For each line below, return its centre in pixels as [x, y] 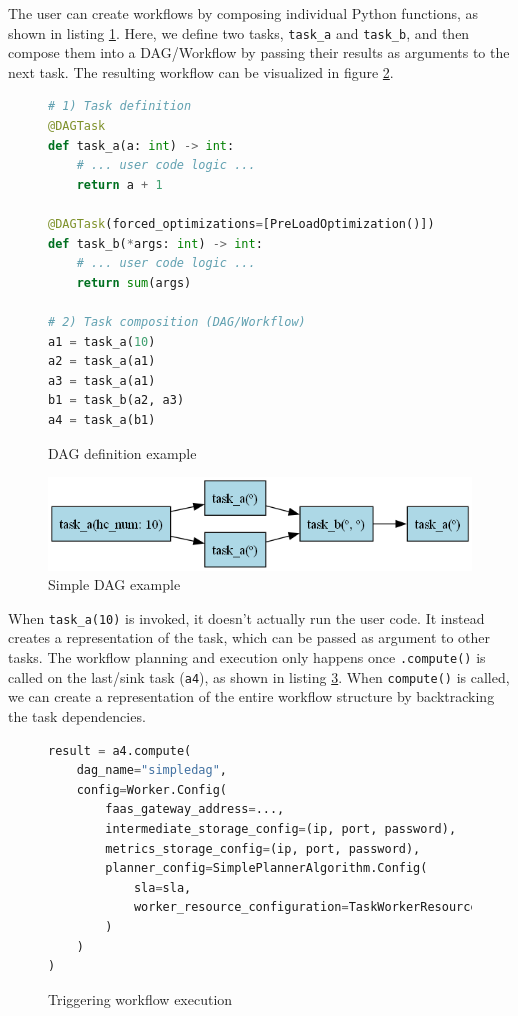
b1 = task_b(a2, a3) [116, 400]
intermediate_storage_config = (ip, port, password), [281, 828]
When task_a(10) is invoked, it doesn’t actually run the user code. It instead [246, 617]
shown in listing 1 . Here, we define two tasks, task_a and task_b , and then [239, 32]
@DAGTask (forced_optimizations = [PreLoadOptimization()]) [241, 224]
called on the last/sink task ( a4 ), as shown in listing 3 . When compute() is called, [259, 676]
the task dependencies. [77, 715]
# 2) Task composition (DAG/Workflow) [177, 321]
